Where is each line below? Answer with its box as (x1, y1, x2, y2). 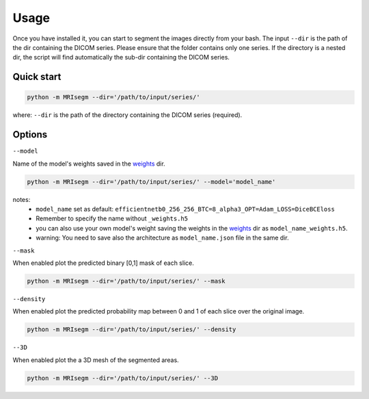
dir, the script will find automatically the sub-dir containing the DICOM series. (12, 53, 230, 62)
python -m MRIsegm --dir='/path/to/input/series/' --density (27, 326, 236, 333)
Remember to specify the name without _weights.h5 (36, 214, 188, 222)
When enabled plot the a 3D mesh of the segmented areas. (12, 356, 179, 364)
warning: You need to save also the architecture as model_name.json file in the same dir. (36, 233, 290, 242)
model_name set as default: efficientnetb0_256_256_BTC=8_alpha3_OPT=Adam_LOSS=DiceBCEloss (36, 205, 335, 213)
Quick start (12, 71, 61, 83)
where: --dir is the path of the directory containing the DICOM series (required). (12, 111, 243, 119)
